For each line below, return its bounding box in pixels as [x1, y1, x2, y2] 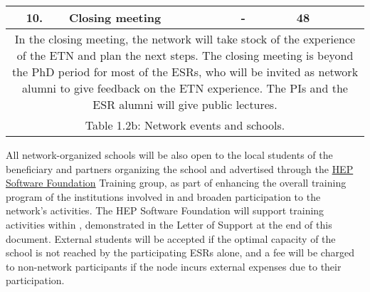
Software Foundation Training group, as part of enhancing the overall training [6, 175, 347, 190]
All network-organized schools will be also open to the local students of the [6, 147, 333, 162]
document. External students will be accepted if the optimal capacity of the [6, 231, 336, 246]
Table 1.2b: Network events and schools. [85, 117, 285, 133]
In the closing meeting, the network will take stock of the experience [14, 31, 356, 47]
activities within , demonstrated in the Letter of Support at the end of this [6, 217, 332, 231]
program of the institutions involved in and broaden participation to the [6, 189, 321, 204]
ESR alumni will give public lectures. [92, 96, 277, 113]
